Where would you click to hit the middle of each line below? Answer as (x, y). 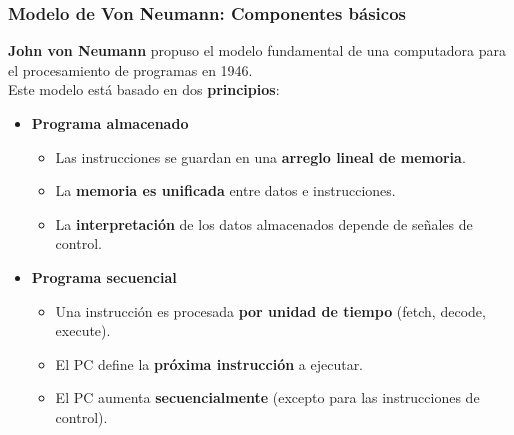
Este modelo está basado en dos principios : (144, 89)
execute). (83, 330)
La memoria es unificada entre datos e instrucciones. (225, 190)
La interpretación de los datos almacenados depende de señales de (264, 223)
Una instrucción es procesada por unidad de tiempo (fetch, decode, (270, 310)
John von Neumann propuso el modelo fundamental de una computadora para (257, 50)
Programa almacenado (110, 123)
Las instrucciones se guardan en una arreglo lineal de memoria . (260, 156)
